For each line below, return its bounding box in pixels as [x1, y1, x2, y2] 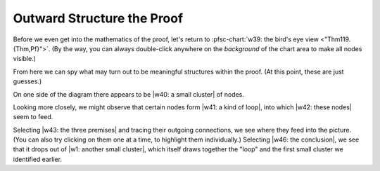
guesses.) [13, 77, 42, 85]
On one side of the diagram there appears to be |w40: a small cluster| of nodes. [13, 90, 244, 98]
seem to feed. [13, 113, 53, 121]
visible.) [13, 55, 37, 63]
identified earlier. [13, 155, 63, 163]
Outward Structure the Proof [13, 11, 183, 26]
